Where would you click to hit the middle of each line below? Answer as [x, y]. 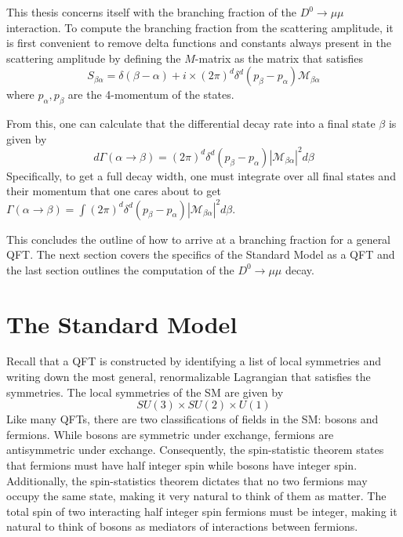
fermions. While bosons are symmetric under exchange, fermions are [170, 434]
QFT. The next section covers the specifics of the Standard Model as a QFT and [201, 254]
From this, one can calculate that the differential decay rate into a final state [191, 123]
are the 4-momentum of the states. [151, 94]
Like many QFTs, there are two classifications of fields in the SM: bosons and [192, 419]
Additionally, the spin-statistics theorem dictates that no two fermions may [187, 480]
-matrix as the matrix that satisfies [279, 58]
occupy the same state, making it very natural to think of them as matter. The [196, 496]
